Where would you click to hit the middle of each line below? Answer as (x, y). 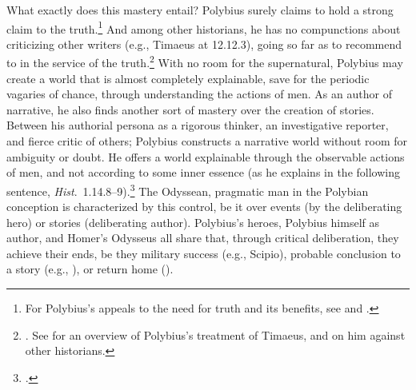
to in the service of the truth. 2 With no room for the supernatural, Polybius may (205, 62)
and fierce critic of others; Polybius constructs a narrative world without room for (207, 141)
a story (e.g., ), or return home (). (90, 269)
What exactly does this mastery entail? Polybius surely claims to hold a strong (200, 10)
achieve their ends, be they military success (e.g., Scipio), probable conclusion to (204, 253)
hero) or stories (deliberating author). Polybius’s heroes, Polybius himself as (193, 222)
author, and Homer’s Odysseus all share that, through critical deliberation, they (203, 238)
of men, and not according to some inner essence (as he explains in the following (203, 172)
